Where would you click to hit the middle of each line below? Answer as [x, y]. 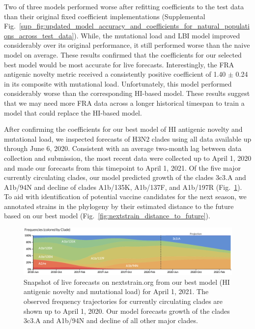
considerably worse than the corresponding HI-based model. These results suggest [127, 93]
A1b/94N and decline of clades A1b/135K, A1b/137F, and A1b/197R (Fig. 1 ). [123, 187]
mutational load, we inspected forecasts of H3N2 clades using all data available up [128, 138]
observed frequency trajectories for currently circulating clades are [123, 301]
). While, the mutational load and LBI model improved [157, 35]
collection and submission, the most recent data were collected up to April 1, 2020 [128, 158]
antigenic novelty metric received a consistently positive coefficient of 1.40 [115, 74]
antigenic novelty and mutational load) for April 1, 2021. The [116, 291]
